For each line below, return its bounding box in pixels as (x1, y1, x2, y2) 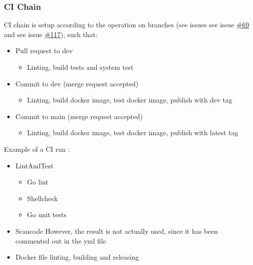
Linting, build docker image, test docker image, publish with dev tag (27, 95, 232, 105)
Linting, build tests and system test (27, 62, 134, 72)
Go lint (27, 177, 48, 187)
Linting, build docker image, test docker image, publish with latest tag (27, 127, 238, 138)
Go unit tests (27, 209, 66, 220)
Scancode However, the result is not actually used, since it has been (15, 225, 218, 236)
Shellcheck (27, 193, 58, 203)
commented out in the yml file (15, 235, 106, 245)
